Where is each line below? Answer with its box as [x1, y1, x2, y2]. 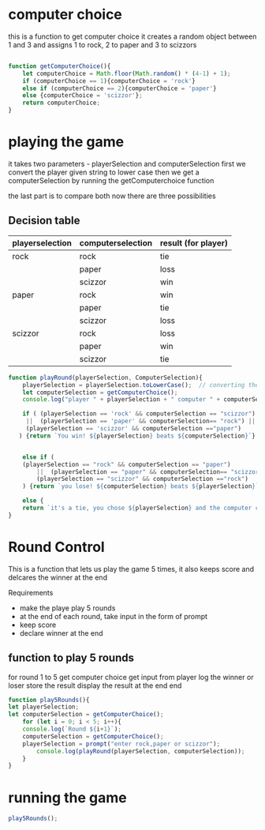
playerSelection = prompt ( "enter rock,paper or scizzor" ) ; [22, 740, 221, 748]
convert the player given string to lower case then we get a [8, 167, 200, 177]
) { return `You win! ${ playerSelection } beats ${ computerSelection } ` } [18, 432, 256, 440]
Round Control [8, 539, 105, 556]
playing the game [8, 133, 125, 151]
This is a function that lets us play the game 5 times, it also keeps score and [8, 564, 255, 573]
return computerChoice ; [22, 99, 101, 107]
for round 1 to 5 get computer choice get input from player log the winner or [8, 672, 254, 682]
